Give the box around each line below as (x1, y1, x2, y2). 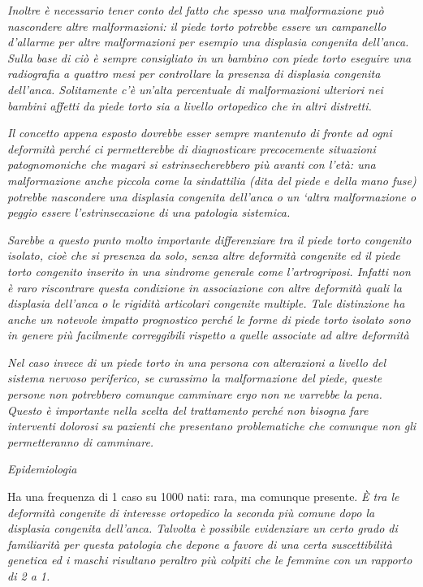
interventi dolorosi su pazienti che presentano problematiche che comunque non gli (7, 417, 417, 434)
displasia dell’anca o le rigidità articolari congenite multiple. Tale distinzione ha (7, 295, 405, 312)
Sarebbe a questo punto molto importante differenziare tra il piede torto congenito (7, 231, 412, 248)
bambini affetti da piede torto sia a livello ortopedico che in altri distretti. (7, 97, 372, 114)
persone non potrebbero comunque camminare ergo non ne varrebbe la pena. (7, 386, 382, 403)
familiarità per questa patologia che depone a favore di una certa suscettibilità (7, 535, 392, 552)
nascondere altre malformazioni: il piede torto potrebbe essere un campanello (7, 17, 386, 34)
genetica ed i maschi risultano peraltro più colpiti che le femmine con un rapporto (7, 551, 412, 568)
